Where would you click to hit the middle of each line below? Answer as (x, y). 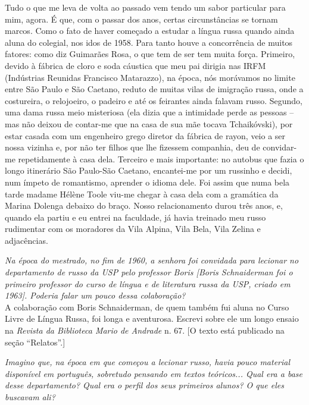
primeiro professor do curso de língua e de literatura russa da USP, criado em (148, 283)
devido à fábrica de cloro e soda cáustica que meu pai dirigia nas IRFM (135, 65)
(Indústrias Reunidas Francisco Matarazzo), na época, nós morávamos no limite (150, 77)
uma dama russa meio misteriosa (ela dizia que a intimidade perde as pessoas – (149, 112)
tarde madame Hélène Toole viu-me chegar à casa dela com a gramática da (142, 194)
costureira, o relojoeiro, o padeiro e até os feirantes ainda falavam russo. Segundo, (154, 100)
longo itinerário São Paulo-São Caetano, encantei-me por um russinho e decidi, (149, 170)
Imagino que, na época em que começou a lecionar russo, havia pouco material (148, 362)
